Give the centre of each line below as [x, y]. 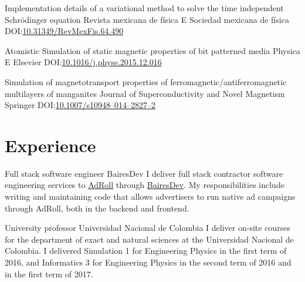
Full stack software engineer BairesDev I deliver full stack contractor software [144, 173]
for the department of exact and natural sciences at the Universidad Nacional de [149, 239]
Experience [50, 145]
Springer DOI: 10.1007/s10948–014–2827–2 [80, 105]
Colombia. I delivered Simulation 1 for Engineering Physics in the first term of [146, 251]
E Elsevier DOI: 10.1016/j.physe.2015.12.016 [83, 62]
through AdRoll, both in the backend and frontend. [97, 208]
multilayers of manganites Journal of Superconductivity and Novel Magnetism [145, 93]
